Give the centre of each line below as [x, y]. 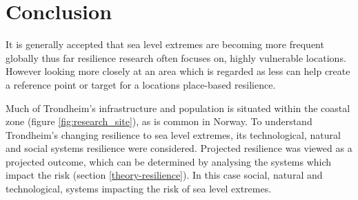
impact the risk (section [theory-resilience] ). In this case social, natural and [164, 175]
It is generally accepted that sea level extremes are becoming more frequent [165, 44]
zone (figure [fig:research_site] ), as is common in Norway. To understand [159, 121]
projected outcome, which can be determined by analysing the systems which [169, 161]
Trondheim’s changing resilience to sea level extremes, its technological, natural [173, 134]
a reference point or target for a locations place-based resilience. [141, 84]
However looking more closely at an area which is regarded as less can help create [178, 71]
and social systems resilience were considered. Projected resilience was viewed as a [179, 148]
